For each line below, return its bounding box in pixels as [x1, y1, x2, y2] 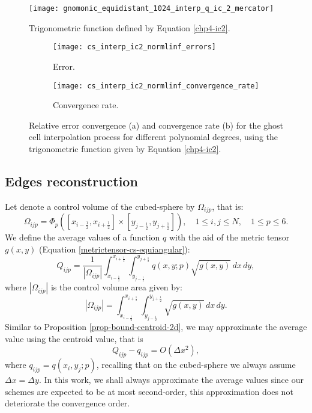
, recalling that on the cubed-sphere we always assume [96, 358, 296, 371]
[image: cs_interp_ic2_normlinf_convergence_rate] [53, 81, 259, 90]
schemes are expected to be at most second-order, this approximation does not [5, 385, 293, 397]
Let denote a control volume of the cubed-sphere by [5, 200, 195, 212]
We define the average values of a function [5, 231, 160, 243]
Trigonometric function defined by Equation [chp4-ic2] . [29, 21, 230, 34]
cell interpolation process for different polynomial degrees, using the [29, 130, 278, 143]
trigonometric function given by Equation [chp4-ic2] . [29, 142, 221, 154]
